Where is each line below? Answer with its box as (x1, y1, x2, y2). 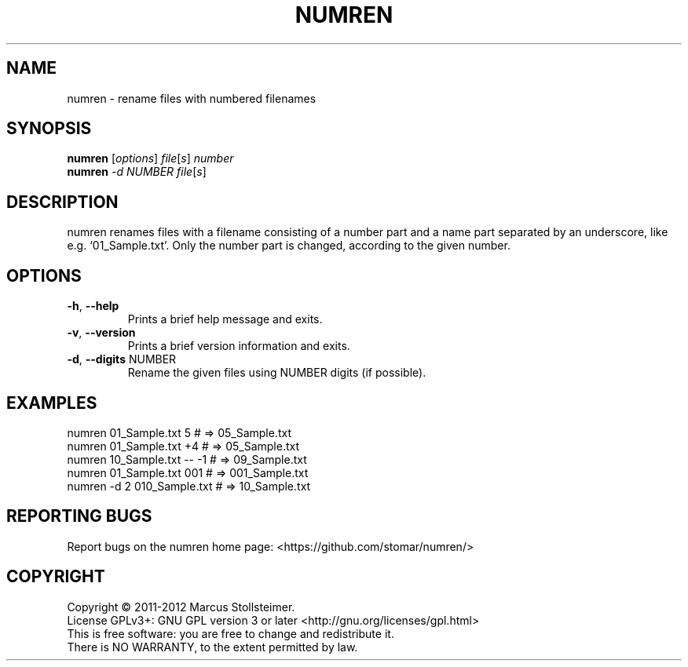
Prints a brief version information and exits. (127, 339, 350, 353)
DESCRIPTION (6, 191, 119, 212)
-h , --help (67, 299, 119, 313)
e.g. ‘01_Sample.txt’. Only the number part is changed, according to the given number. (67, 239, 511, 253)
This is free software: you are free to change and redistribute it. (67, 626, 394, 640)
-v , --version (67, 326, 136, 340)
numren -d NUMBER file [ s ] (67, 165, 207, 179)
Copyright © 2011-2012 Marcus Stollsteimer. (67, 600, 295, 614)
